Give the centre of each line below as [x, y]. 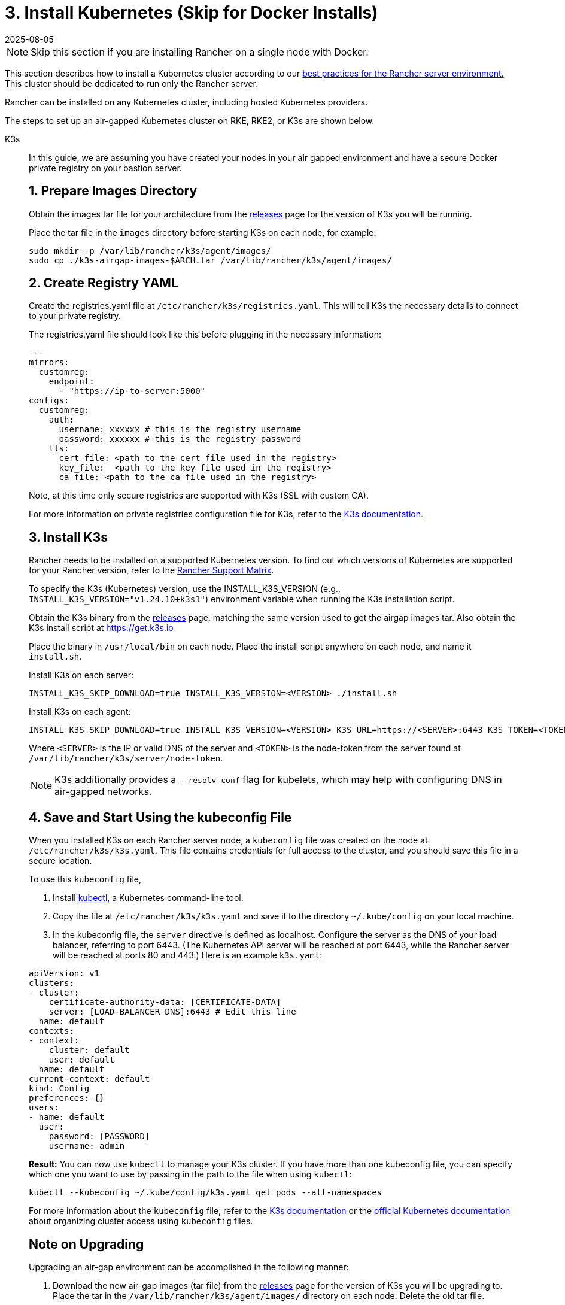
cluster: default [89, 1050]
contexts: [51, 1031]
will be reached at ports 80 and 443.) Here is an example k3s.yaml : [188, 955]
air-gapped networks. [103, 792]
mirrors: [49, 362]
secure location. [60, 861]
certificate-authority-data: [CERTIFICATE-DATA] [165, 1002]
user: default [82, 1060]
